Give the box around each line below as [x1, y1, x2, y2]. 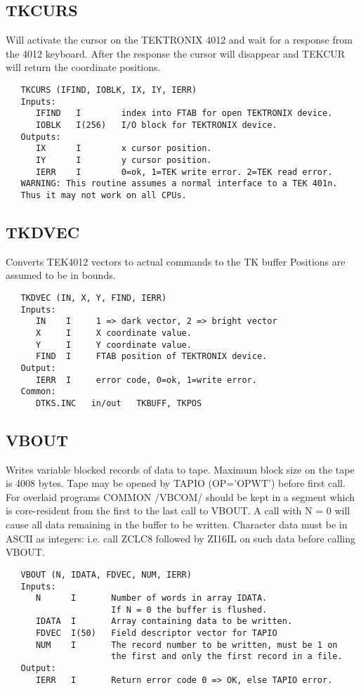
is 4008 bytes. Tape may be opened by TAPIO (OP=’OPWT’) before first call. [6, 476, 346, 490]
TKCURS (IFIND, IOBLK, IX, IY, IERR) [20, 84, 197, 95]
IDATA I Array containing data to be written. [35, 616, 293, 627]
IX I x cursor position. [35, 143, 212, 154]
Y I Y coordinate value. [35, 339, 192, 350]
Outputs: [20, 131, 61, 142]
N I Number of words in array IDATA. [35, 593, 268, 604]
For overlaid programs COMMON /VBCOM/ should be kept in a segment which [6, 489, 355, 504]
